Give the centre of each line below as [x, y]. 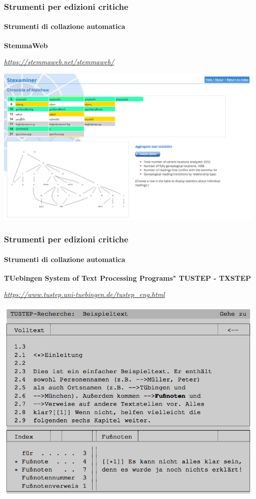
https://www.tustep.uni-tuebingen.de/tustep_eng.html [84, 294]
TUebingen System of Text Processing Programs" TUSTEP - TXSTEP [128, 278]
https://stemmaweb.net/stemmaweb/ [59, 62]
